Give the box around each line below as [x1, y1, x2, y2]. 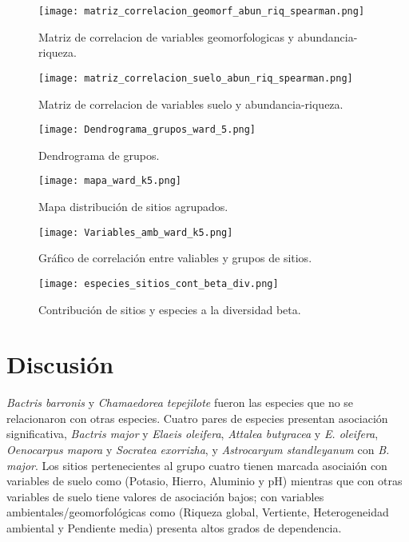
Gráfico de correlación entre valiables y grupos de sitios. [38, 249, 312, 266]
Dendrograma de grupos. [38, 146, 160, 163]
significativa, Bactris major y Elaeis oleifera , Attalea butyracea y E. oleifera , [6, 425, 379, 442]
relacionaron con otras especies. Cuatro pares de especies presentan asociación [6, 409, 388, 426]
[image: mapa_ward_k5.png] [38, 175, 181, 187]
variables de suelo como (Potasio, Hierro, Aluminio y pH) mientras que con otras [6, 472, 403, 489]
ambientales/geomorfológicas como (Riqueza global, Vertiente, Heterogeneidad [6, 504, 389, 520]
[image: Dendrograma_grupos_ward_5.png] [38, 124, 256, 136]
